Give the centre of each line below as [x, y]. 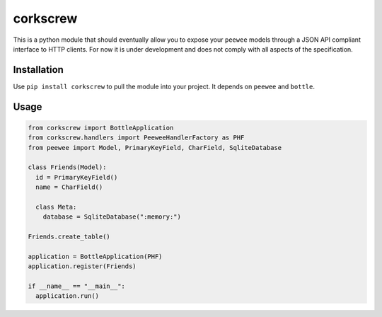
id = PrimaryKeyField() [77, 177]
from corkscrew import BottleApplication [101, 128]
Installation [38, 70]
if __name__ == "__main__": [76, 286]
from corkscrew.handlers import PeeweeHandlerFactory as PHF [136, 138]
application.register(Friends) [82, 266]
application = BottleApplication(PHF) [95, 256]
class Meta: [56, 207]
